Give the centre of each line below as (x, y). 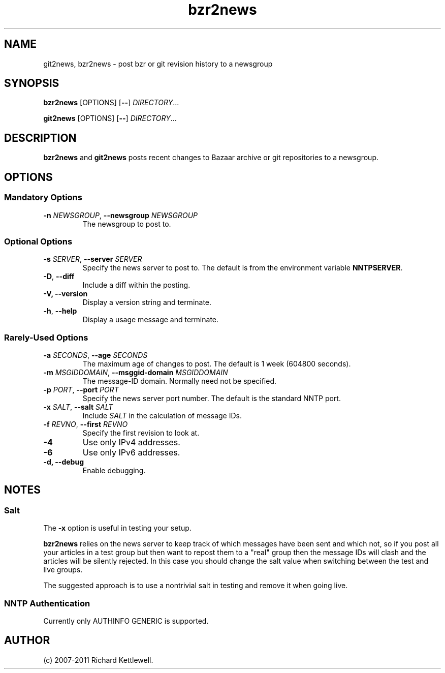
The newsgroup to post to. (127, 224)
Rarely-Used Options (46, 337)
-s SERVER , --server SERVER (93, 259)
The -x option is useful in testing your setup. (117, 528)
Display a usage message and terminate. (151, 320)
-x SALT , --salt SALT (78, 407)
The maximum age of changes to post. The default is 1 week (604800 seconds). (217, 364)
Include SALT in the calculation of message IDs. (162, 416)
